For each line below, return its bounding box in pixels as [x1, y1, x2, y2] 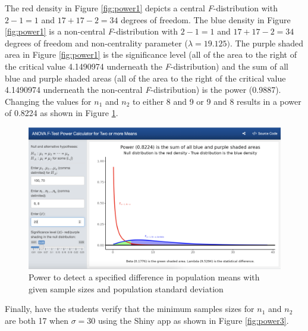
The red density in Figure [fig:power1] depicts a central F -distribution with [5, 2, 278, 14]
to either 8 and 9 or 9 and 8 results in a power [132, 95, 301, 107]
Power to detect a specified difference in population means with [29, 271, 260, 283]
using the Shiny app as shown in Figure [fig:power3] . [98, 314, 289, 326]
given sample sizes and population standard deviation [29, 282, 224, 295]
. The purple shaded [230, 36, 304, 49]
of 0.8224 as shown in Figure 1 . [5, 107, 118, 119]
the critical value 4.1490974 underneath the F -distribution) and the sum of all [5, 60, 288, 72]
